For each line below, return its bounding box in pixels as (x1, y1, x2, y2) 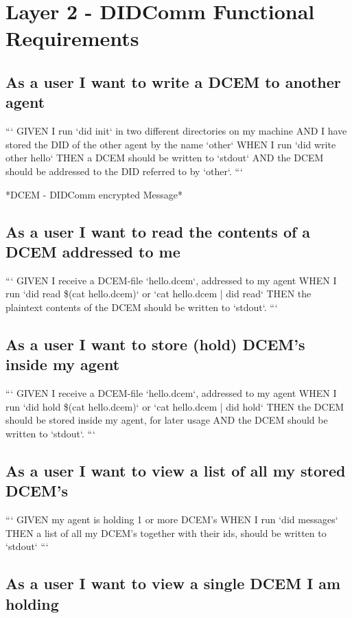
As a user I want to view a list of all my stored (5, 459, 346, 481)
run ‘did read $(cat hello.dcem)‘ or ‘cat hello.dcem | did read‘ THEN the (5, 286, 312, 301)
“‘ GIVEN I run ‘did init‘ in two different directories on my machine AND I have (5, 124, 347, 138)
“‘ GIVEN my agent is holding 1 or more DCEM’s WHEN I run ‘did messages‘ (5, 512, 338, 527)
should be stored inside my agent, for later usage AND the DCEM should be (5, 413, 328, 427)
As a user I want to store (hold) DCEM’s (5, 333, 305, 354)
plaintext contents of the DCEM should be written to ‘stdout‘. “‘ (5, 299, 278, 314)
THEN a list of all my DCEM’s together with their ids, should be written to (5, 525, 327, 540)
